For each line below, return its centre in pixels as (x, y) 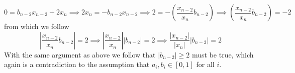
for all (205, 64)
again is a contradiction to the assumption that (77, 64)
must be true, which (223, 54)
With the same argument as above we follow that (80, 54)
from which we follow (37, 26)
